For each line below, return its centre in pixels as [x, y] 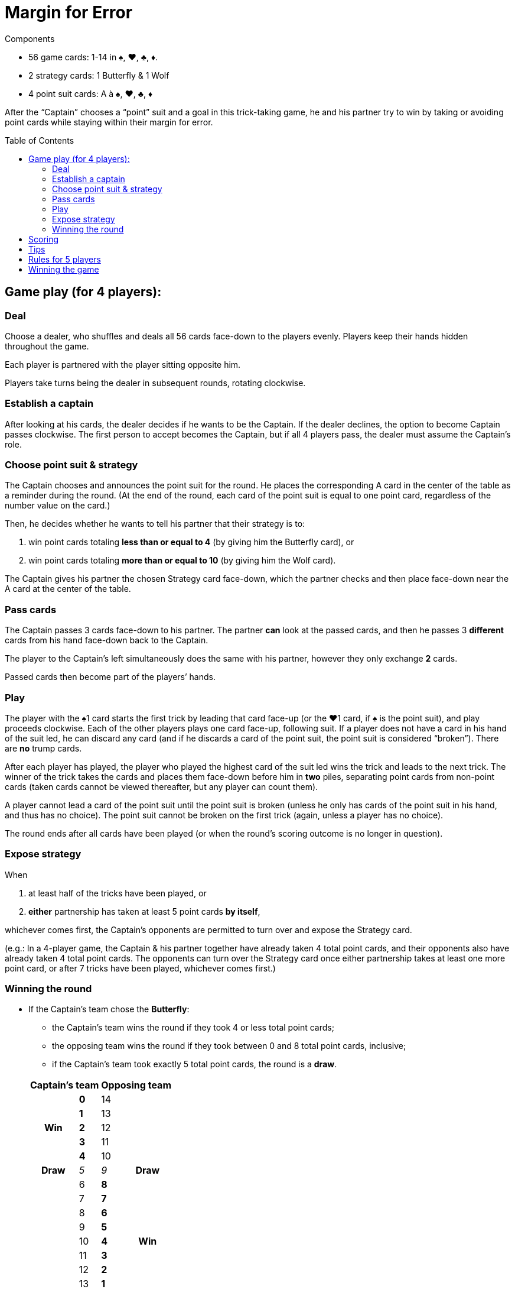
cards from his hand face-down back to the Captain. [107, 640]
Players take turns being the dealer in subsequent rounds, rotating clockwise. [155, 383]
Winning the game [64, 269]
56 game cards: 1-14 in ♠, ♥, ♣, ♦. [93, 57]
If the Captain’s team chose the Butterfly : [109, 1009]
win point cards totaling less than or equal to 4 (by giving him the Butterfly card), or [191, 542]
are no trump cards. [43, 748]
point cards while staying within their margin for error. [109, 122]
